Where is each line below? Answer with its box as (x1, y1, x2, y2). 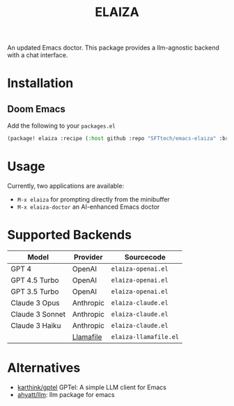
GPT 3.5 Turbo (10, 287, 59, 296)
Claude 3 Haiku (10, 320, 61, 330)
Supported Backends (7, 227, 132, 243)
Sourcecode (124, 252, 166, 262)
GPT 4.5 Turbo (10, 275, 59, 285)
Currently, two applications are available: (7, 182, 124, 190)
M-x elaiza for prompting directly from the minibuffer (17, 195, 171, 203)
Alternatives (7, 360, 81, 376)
